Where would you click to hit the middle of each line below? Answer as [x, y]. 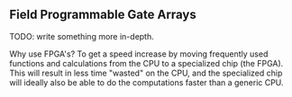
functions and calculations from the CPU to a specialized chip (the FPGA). [146, 63]
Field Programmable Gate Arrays [103, 15]
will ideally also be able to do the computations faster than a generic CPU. [146, 82]
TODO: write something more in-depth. [82, 36]
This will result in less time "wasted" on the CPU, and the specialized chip [146, 73]
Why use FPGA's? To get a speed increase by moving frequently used [139, 54]
